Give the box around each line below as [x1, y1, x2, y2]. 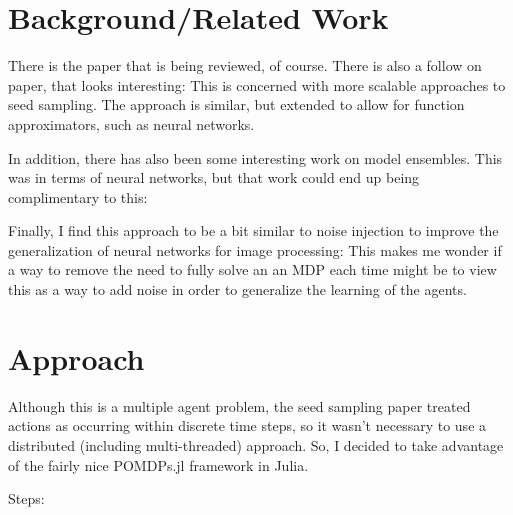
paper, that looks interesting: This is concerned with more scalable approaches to [8, 74, 506, 95]
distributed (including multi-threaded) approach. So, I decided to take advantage [8, 434, 504, 455]
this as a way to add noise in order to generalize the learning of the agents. [8, 279, 467, 300]
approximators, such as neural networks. [8, 113, 255, 134]
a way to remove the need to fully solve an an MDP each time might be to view [8, 259, 497, 280]
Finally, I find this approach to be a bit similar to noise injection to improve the [8, 220, 499, 241]
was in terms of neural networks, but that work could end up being [8, 167, 420, 188]
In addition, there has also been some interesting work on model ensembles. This [8, 147, 503, 168]
